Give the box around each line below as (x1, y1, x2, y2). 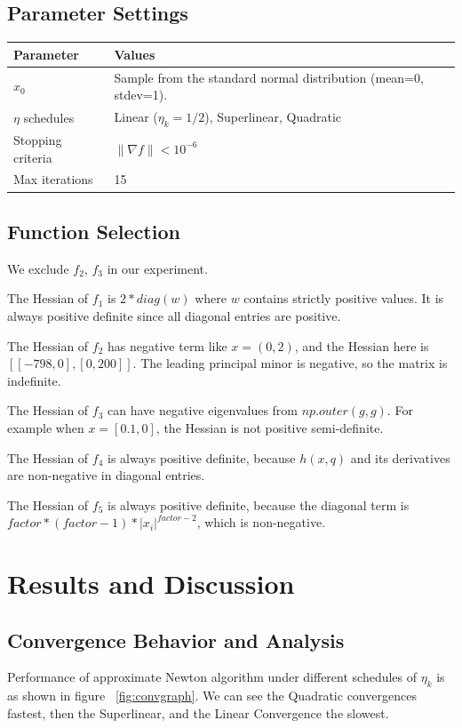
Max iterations (13, 170, 93, 188)
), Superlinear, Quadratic (204, 107, 342, 125)
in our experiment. (107, 259, 208, 277)
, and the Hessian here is (294, 336, 429, 355)
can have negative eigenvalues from (108, 401, 299, 420)
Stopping (13, 131, 62, 149)
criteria (13, 148, 52, 166)
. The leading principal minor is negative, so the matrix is (132, 354, 448, 372)
